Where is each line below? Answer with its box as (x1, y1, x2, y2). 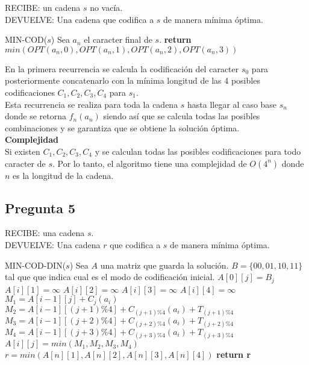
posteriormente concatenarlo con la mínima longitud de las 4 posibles (5, 74, 260, 87)
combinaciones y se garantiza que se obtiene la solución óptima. (5, 121, 240, 134)
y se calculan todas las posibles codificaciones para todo (95, 145, 301, 157)
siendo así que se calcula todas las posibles (103, 110, 260, 122)
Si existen (5, 145, 40, 157)
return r (216, 348, 251, 361)
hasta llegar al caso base (187, 98, 277, 110)
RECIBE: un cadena (5, 1, 81, 13)
